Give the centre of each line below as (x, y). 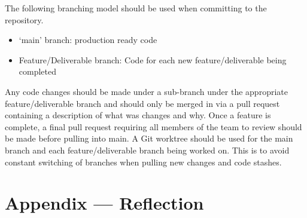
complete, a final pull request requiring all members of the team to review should (153, 126)
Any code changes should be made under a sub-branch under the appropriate (146, 91)
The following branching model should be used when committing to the (136, 8)
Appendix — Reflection (104, 203)
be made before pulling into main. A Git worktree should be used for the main (149, 138)
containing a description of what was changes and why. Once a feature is (138, 115)
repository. (24, 19)
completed (38, 71)
